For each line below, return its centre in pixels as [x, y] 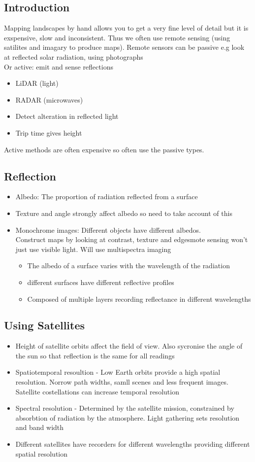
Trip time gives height [49, 132]
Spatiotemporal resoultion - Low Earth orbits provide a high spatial [118, 372]
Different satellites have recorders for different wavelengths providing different [133, 444]
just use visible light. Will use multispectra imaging [93, 249]
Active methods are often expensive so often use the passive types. [104, 149]
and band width [40, 427]
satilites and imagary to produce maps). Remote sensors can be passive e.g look [124, 47]
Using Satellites [45, 325]
